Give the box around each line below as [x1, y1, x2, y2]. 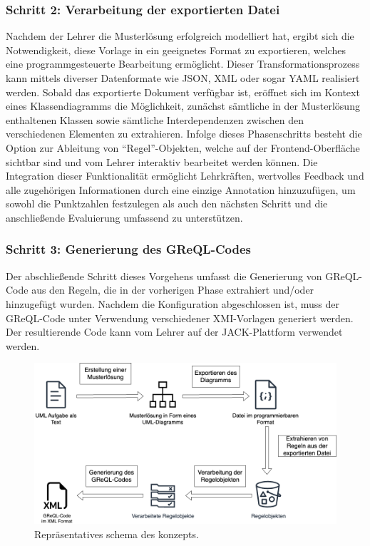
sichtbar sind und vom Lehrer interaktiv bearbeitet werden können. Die [6, 154, 318, 169]
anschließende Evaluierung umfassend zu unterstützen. [6, 210, 243, 225]
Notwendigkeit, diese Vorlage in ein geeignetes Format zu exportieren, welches [6, 42, 346, 57]
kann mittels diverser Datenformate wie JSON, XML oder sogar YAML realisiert [6, 71, 360, 85]
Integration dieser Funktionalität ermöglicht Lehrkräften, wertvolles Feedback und [6, 168, 364, 183]
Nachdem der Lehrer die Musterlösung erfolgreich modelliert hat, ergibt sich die [6, 29, 354, 43]
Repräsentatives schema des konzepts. [34, 526, 199, 541]
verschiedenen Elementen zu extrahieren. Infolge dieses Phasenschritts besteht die [6, 126, 362, 141]
